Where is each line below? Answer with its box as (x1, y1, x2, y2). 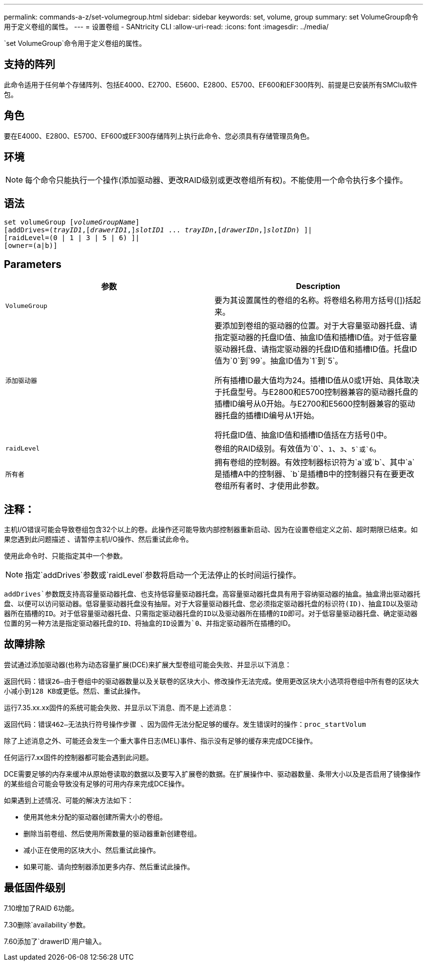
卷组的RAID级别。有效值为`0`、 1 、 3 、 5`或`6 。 (214, 444, 381, 454)
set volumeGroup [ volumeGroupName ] (4, 218, 140, 226)
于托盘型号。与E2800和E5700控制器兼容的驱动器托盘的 (214, 387, 418, 397)
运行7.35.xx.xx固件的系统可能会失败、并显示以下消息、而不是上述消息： (4, 703, 234, 712)
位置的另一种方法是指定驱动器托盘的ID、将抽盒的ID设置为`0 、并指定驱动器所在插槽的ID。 (4, 619, 295, 628)
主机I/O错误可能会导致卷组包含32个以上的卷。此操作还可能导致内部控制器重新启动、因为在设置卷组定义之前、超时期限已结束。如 (4, 525, 418, 534)
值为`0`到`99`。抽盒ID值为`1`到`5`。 (214, 356, 343, 366)
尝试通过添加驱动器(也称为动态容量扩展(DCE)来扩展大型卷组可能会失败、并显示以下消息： (4, 660, 292, 669)
